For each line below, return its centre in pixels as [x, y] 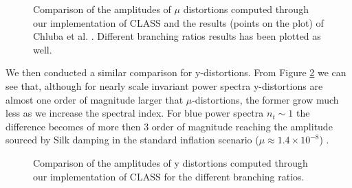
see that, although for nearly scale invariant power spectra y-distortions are [164, 85]
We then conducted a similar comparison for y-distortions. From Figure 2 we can [176, 72]
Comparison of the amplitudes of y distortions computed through [170, 162]
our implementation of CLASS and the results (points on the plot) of [178, 22]
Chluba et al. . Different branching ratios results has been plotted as [177, 36]
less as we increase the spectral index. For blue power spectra [135, 113]
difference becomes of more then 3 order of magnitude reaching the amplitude [169, 126]
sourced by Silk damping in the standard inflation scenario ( [132, 140]
